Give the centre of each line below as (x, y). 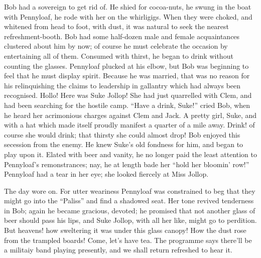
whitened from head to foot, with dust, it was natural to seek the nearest (117, 26)
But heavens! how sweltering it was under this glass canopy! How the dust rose (125, 230)
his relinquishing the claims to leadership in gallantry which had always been (122, 85)
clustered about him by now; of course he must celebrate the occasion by (116, 46)
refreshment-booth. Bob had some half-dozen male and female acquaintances (122, 36)
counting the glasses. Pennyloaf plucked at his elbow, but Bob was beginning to (126, 66)
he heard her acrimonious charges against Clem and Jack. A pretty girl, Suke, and (130, 115)
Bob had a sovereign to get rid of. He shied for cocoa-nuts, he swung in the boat (128, 7)
